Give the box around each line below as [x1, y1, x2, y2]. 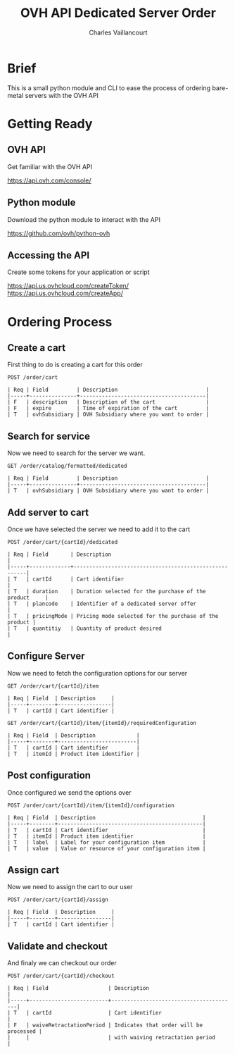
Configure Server [7, 650, 85, 662]
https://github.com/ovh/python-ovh [7, 229, 110, 237]
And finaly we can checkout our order [7, 959, 118, 967]
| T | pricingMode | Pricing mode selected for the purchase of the [7, 612, 219, 619]
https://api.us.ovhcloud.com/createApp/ [7, 289, 123, 297]
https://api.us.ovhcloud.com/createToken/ [7, 282, 129, 290]
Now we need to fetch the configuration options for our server [7, 669, 188, 677]
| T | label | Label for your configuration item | [7, 838, 206, 846]
